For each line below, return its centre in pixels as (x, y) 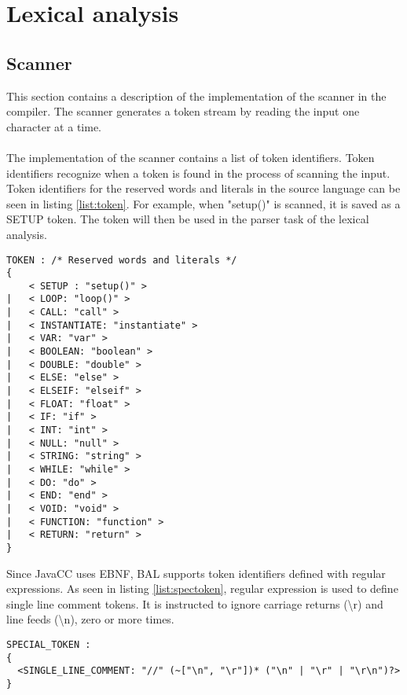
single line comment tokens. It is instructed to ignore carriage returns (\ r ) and (195, 603)
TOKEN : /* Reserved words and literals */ (122, 260)
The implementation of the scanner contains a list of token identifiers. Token (191, 157)
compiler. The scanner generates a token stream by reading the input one (183, 111)
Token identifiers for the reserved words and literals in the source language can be (203, 188)
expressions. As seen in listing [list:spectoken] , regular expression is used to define (202, 588)
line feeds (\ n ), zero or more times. (90, 619)
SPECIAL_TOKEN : (49, 644)
